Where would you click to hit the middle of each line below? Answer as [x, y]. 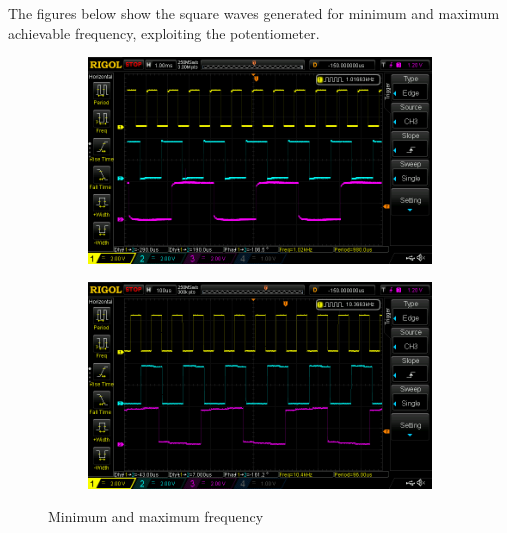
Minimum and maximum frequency [156, 516]
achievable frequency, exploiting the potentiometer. [164, 32]
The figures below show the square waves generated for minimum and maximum [254, 13]
